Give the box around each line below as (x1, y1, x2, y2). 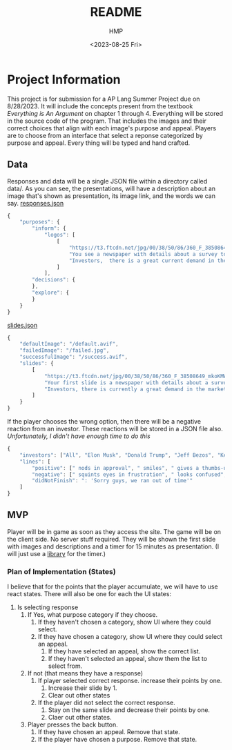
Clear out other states (48, 691, 110, 700)
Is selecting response (17, 603, 79, 611)
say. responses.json (7, 199, 64, 207)
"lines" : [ (19, 458, 51, 465)
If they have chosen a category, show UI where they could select (37, 633, 223, 641)
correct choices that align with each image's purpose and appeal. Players (7, 124, 216, 132)
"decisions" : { (32, 277, 76, 284)
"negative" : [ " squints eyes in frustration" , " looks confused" (32, 471, 224, 478)
